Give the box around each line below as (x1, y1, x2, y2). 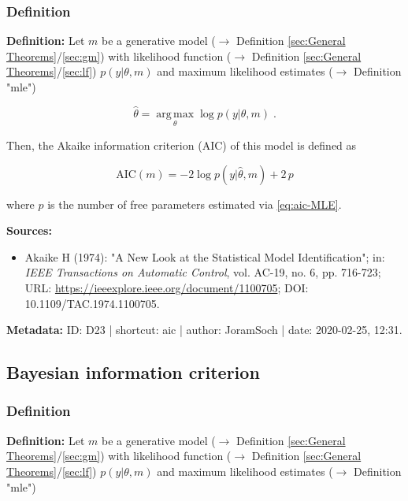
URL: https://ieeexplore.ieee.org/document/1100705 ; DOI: (24, 280, 309, 295)
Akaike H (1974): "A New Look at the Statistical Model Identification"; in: (24, 248, 385, 265)
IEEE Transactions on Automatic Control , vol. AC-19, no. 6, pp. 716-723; (24, 264, 381, 280)
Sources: (6, 222, 52, 239)
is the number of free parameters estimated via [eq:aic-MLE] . (47, 195, 342, 212)
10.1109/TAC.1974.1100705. (24, 295, 160, 311)
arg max (156, 108, 195, 120)
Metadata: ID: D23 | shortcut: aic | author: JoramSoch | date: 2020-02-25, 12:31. (6, 321, 402, 338)
